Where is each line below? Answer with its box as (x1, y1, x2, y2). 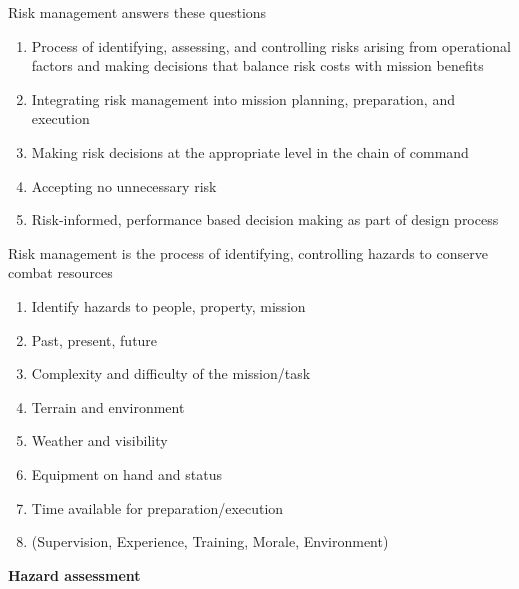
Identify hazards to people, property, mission (31, 295, 306, 316)
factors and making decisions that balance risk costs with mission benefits (31, 55, 484, 76)
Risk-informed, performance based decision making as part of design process (31, 209, 499, 230)
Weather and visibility (31, 430, 168, 451)
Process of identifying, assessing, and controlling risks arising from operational (31, 35, 511, 56)
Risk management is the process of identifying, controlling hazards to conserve (8, 242, 488, 263)
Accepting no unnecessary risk (31, 175, 217, 196)
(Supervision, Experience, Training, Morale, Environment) (31, 531, 389, 552)
